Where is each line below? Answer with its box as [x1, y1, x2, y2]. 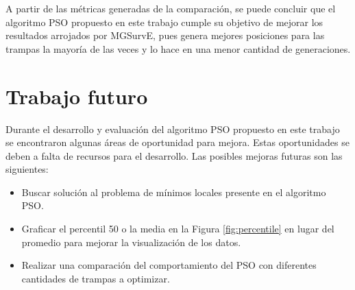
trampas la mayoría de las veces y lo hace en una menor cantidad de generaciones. [5, 41, 351, 56]
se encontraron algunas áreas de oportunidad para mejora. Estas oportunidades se [5, 135, 350, 149]
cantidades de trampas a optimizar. [21, 271, 170, 285]
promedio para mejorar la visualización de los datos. [21, 234, 241, 249]
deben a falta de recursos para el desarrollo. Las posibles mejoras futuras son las [5, 148, 343, 162]
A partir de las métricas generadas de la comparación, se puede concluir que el [5, 1, 336, 15]
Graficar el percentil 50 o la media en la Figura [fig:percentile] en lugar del [21, 221, 334, 236]
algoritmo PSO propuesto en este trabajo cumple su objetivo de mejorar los [5, 14, 323, 29]
